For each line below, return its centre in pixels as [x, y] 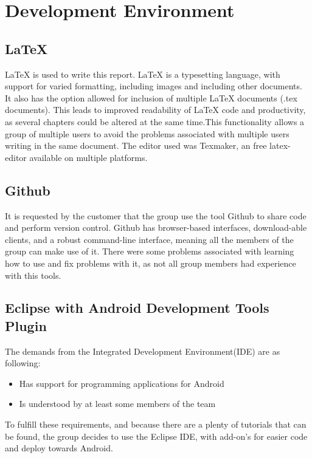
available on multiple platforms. [88, 157]
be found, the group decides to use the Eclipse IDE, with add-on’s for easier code [156, 436]
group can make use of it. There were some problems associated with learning [150, 251]
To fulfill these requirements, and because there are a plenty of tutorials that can [156, 424]
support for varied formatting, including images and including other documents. [154, 86]
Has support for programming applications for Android [122, 383]
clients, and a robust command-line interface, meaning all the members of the [149, 239]
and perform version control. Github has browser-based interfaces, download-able [156, 227]
